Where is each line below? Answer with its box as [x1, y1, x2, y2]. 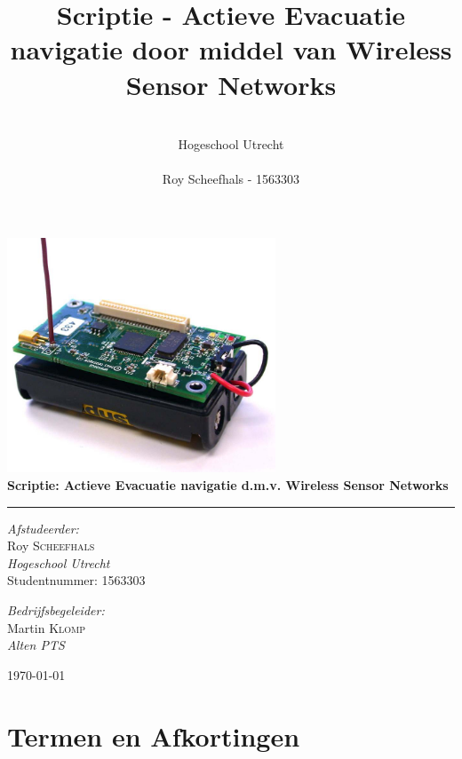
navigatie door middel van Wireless [10, 31, 452, 67]
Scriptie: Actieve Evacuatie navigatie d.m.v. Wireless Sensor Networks [7, 475, 449, 494]
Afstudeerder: [7, 518, 79, 537]
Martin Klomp [7, 618, 86, 636]
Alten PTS [7, 636, 65, 654]
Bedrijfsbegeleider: [7, 600, 105, 619]
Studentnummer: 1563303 [7, 571, 146, 589]
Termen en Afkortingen [7, 717, 300, 754]
